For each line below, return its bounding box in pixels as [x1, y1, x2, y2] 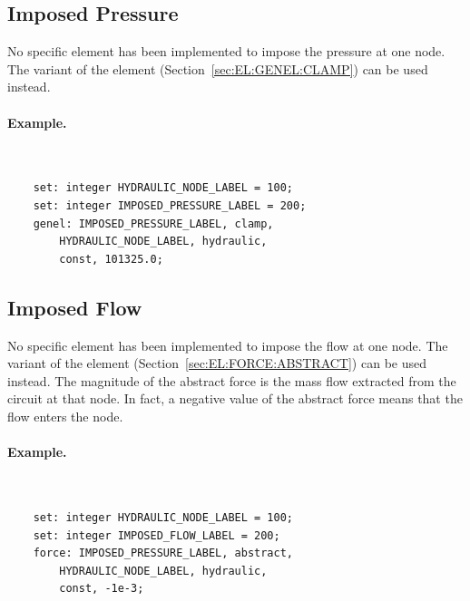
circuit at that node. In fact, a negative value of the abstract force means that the [7, 389, 463, 408]
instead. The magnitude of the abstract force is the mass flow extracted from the [7, 371, 456, 390]
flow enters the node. [7, 406, 123, 425]
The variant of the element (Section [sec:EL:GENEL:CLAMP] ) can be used [7, 59, 428, 78]
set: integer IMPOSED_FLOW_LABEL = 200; [33, 528, 280, 542]
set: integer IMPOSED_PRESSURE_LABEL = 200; [33, 199, 307, 212]
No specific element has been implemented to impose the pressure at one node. [7, 42, 446, 61]
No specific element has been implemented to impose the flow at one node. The [7, 335, 448, 354]
